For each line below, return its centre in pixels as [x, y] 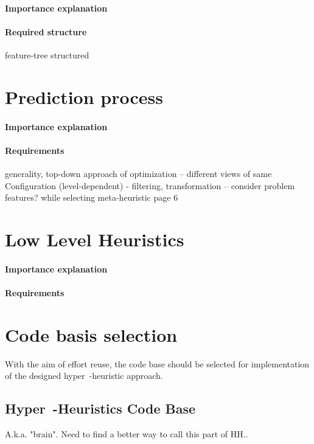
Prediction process [84, 96]
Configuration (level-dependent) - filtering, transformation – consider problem [150, 185]
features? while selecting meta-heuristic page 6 [92, 197]
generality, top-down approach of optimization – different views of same [138, 173]
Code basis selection [91, 334]
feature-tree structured [47, 54]
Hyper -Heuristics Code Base [100, 408]
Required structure [46, 31]
